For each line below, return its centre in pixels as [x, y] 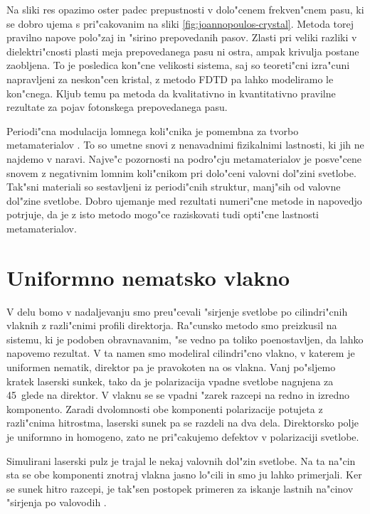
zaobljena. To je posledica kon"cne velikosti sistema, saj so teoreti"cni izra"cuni [178, 65]
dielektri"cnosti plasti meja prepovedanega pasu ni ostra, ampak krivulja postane [183, 51]
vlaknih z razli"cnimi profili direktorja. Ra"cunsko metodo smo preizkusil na [172, 325]
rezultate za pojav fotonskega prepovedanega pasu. [117, 107]
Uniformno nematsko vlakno [148, 277]
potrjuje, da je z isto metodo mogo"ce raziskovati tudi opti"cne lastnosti [163, 214]
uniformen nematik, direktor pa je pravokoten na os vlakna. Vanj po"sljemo [171, 367]
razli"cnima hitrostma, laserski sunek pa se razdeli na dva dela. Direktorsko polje [183, 423]
